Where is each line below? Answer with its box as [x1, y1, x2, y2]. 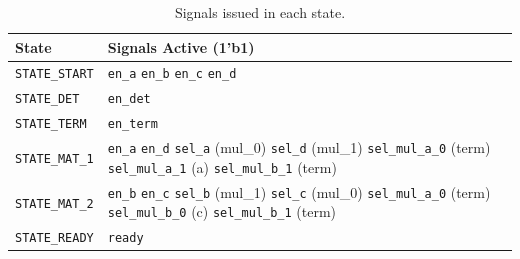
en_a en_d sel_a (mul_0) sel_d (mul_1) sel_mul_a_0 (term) [107, 137, 491, 158]
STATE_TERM [15, 117, 87, 132]
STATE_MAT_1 [15, 151, 94, 166]
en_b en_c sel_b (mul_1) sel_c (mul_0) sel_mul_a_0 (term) [107, 181, 491, 202]
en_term [107, 117, 158, 132]
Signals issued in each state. [174, 2, 346, 22]
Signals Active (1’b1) [107, 36, 255, 57]
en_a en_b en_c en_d [107, 67, 237, 82]
